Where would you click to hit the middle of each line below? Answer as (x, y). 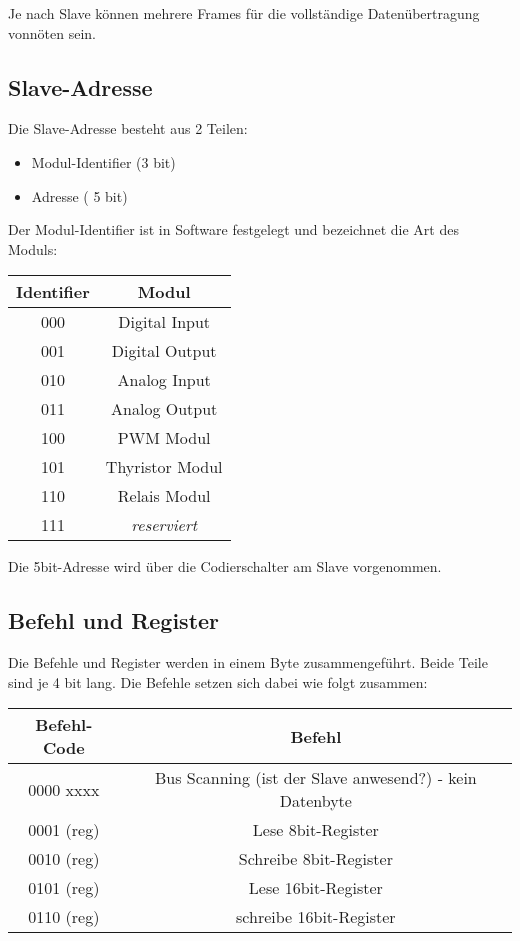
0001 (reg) (64, 830)
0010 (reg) (64, 859)
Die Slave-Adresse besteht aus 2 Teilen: (128, 128)
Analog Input (164, 380)
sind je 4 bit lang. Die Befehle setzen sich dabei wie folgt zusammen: (218, 681)
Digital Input (164, 322)
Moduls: (33, 248)
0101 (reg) (64, 888)
